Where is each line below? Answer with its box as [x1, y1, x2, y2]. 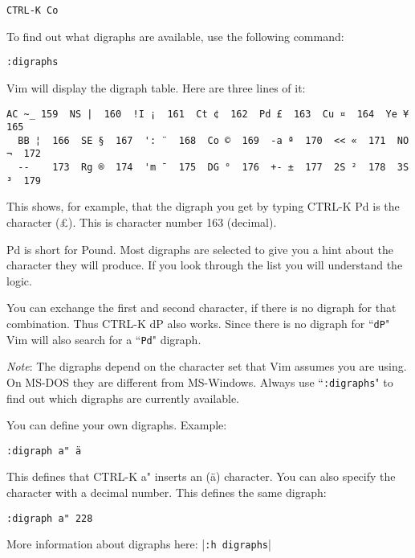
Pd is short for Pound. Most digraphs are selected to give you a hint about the [6, 240, 394, 257]
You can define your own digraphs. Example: [6, 416, 227, 433]
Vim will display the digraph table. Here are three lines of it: [6, 79, 306, 96]
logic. [6, 272, 32, 289]
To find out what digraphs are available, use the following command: [6, 27, 344, 44]
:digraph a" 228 [6, 512, 93, 524]
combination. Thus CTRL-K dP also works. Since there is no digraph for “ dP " [6, 315, 390, 331]
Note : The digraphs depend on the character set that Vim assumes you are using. [6, 358, 407, 375]
